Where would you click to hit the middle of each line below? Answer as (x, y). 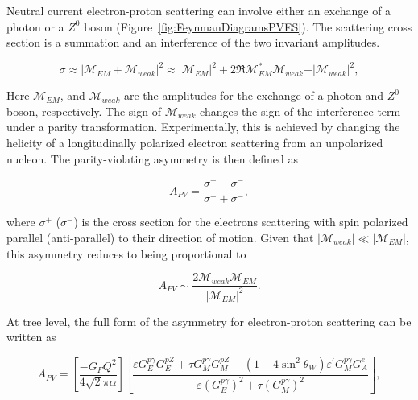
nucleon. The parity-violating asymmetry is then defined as (152, 158)
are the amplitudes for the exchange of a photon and (254, 95)
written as (31, 337)
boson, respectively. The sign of (84, 111)
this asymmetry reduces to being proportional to (126, 253)
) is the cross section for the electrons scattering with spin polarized (241, 222)
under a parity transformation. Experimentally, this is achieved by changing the (203, 127)
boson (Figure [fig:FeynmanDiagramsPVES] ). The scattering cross (248, 26)
